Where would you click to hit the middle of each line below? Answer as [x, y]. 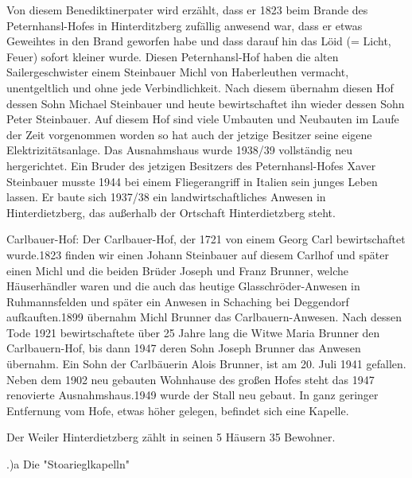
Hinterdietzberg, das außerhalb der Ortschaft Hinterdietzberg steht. [171, 212]
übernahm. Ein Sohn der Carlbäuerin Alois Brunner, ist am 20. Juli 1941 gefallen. [206, 364]
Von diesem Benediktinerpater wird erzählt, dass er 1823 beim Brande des [187, 10]
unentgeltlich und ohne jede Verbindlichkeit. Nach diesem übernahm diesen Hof [200, 87]
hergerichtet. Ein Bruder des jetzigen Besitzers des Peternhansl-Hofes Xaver [191, 165]
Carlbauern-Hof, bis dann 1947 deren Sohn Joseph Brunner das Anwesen [184, 348]
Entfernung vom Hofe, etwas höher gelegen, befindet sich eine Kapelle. [178, 410]
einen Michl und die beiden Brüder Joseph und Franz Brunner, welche [178, 270]
